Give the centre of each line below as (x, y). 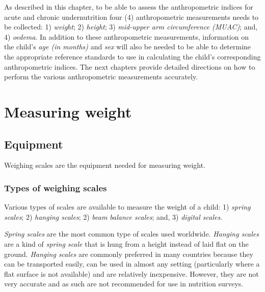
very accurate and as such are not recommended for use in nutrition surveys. (124, 284)
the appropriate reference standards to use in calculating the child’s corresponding (132, 56)
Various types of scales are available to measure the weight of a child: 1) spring (127, 207)
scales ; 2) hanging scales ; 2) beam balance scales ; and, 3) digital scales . (113, 216)
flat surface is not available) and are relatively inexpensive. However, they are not (131, 273)
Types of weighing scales (56, 187)
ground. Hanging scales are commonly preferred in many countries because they (129, 254)
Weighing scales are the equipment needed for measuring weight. (105, 165)
